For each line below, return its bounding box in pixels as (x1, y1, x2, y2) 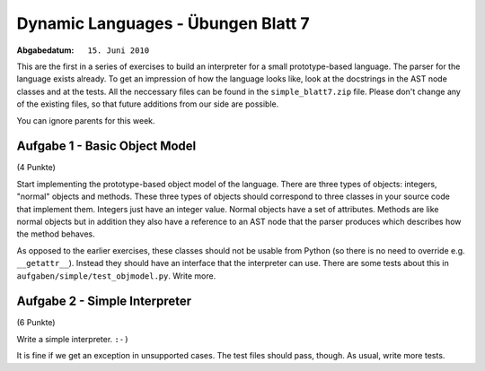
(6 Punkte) (16, 317, 56, 328)
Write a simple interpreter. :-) (16, 333, 129, 344)
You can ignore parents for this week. (16, 115, 156, 125)
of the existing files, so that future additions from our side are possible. (16, 99, 279, 109)
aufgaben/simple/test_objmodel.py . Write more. (16, 270, 216, 281)
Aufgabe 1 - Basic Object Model (16, 139, 197, 154)
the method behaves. (16, 229, 95, 239)
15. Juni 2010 (87, 45, 150, 56)
